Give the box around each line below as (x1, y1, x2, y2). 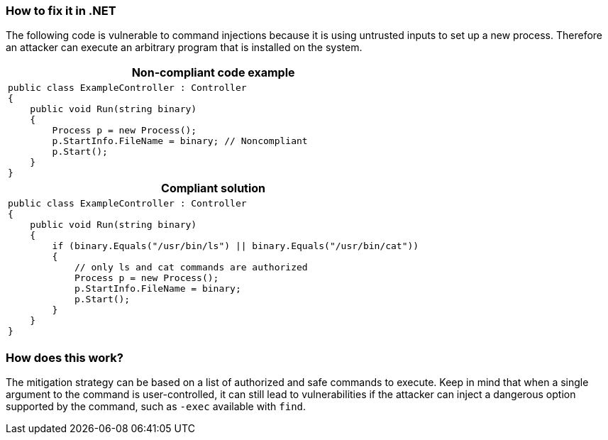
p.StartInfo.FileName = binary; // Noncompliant (52, 136, 308, 147)
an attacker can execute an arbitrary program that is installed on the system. (6, 41, 363, 54)
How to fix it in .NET (6, 4, 116, 18)
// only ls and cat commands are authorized (74, 262, 308, 273)
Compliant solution (161, 181, 266, 196)
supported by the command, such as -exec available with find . (6, 400, 306, 413)
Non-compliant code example (131, 65, 295, 80)
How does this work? (6, 350, 123, 365)
